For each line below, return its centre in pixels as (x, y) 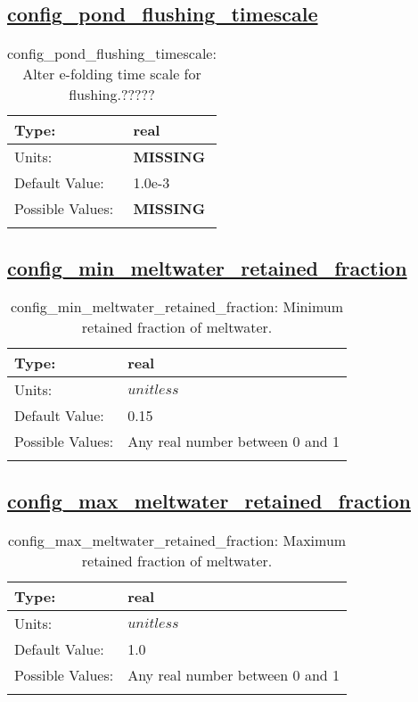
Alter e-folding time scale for (112, 74)
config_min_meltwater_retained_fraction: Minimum (177, 307)
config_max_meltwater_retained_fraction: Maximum (177, 540)
